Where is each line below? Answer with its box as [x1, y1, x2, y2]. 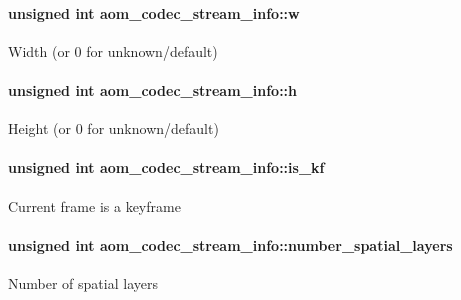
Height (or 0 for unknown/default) [8, 118, 219, 139]
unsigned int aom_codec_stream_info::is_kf [8, 157, 325, 178]
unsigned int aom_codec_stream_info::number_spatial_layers [8, 234, 453, 255]
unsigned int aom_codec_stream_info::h [8, 79, 298, 100]
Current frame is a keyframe [8, 195, 181, 216]
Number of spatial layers [8, 272, 158, 293]
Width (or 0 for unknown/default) [8, 40, 218, 61]
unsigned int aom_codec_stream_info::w [8, 2, 300, 23]
